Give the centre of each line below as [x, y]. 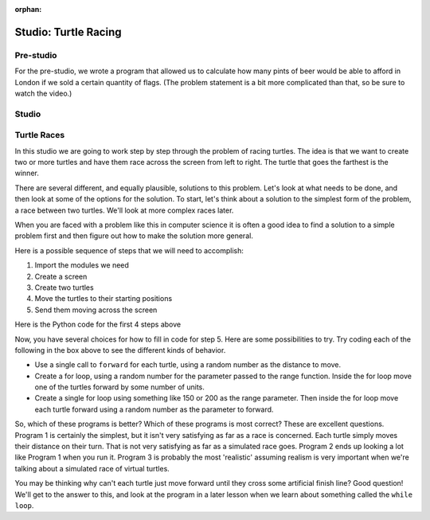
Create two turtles [64, 287]
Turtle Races [40, 135]
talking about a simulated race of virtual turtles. [92, 468]
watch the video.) [43, 93]
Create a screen [61, 276]
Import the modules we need [82, 265]
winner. [27, 173]
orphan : [28, 9]
